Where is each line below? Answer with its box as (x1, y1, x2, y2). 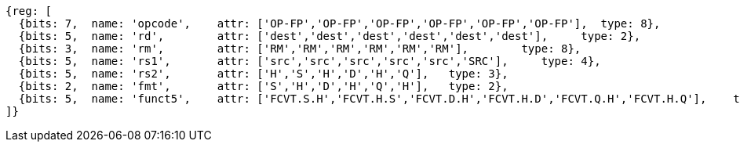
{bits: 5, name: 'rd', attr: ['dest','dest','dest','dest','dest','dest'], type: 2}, (18, 30, 641, 42)
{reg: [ (5, 5, 53, 17)
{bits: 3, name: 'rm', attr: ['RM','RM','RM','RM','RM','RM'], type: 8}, (18, 42, 581, 55)
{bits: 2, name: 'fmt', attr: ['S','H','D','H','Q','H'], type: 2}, (18, 80, 509, 92)
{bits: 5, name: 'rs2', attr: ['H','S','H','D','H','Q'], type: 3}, (18, 67, 509, 80)
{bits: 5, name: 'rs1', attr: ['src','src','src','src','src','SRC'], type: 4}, (18, 55, 601, 67)
